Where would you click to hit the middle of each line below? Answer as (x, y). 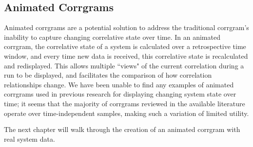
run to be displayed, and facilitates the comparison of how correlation (108, 75)
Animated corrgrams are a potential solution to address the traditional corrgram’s (126, 27)
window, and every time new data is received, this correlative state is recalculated (126, 56)
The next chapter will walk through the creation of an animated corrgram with (122, 129)
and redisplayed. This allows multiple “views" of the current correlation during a (124, 65)
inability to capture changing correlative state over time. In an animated (112, 37)
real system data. (29, 139)
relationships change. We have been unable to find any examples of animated (119, 84)
